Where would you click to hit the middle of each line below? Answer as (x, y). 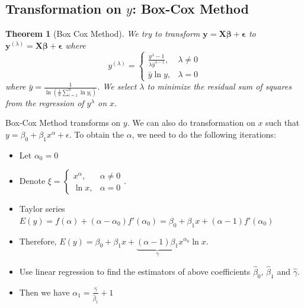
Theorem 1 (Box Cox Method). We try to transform (103, 34)
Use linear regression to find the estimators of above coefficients (135, 271)
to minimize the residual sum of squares (219, 86)
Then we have (44, 292)
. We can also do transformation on (191, 123)
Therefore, (38, 241)
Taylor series (42, 209)
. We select (117, 86)
